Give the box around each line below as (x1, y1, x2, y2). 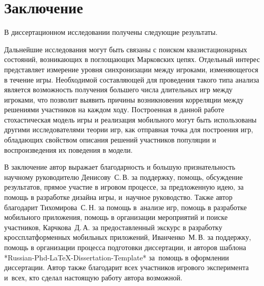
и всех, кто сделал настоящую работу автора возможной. (4, 272, 182, 282)
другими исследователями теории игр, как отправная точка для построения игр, (4, 124, 253, 135)
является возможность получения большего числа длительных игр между (4, 84, 233, 95)
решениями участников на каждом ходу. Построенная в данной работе (4, 104, 225, 115)
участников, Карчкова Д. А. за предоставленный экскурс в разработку (4, 221, 222, 232)
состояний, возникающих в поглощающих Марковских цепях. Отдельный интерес (4, 54, 260, 65)
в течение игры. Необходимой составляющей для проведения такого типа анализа (4, 74, 259, 85)
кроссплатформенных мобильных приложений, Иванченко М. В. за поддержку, (4, 232, 251, 242)
